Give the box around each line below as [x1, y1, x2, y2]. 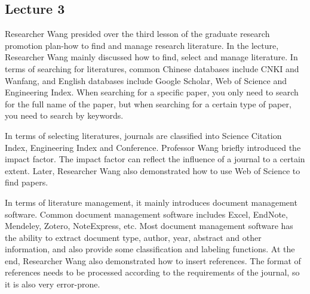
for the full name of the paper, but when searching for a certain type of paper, [5, 97, 291, 110]
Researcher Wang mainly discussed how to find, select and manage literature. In [5, 51, 298, 63]
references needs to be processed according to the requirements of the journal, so [5, 266, 300, 278]
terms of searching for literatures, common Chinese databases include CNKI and [5, 62, 299, 75]
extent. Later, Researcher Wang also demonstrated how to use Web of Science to [5, 164, 300, 177]
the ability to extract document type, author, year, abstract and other [5, 231, 262, 243]
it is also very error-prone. [5, 278, 100, 290]
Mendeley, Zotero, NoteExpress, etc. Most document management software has [5, 219, 293, 232]
